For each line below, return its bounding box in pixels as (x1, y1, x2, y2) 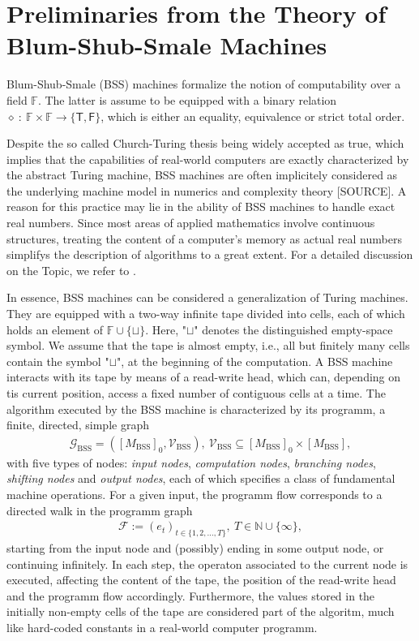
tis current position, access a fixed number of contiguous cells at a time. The (6, 385, 386, 401)
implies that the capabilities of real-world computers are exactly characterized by (6, 150, 409, 167)
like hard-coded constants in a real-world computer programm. (6, 618, 318, 635)
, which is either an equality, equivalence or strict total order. (100, 107, 405, 124)
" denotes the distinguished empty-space (194, 320, 393, 338)
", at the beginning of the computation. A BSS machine (117, 352, 393, 369)
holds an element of (6, 320, 104, 338)
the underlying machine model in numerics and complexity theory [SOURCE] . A (6, 182, 407, 199)
